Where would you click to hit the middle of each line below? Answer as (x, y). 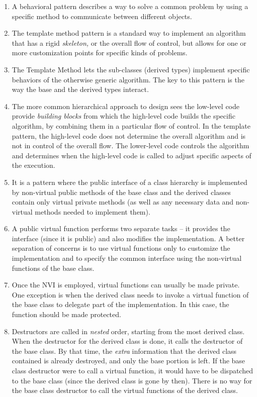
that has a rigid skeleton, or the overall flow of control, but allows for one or (129, 42)
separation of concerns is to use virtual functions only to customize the (121, 248)
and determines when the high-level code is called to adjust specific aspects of (132, 155)
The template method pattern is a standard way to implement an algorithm (129, 33)
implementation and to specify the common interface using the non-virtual (127, 258)
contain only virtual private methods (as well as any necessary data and (123, 202)
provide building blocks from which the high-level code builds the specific (123, 116)
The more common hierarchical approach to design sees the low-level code (125, 106)
